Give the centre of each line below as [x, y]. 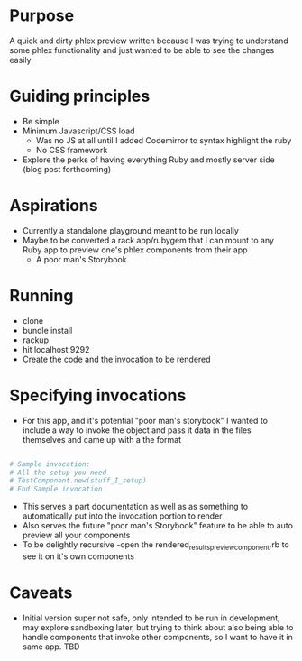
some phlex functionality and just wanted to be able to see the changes [142, 50]
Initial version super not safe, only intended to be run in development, [151, 618]
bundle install [47, 330]
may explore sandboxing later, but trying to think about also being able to [158, 627]
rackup [36, 340]
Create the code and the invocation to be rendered [116, 359]
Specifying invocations [98, 395]
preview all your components [76, 535]
